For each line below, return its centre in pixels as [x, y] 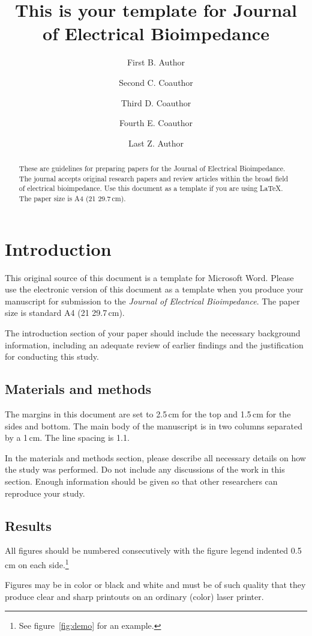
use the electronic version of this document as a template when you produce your [154, 289]
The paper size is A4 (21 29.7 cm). [72, 198]
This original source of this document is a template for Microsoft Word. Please [149, 277]
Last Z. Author [156, 143]
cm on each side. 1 [37, 563]
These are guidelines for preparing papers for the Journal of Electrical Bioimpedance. [152, 168]
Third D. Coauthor [156, 102]
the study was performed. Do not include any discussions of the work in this [145, 469]
